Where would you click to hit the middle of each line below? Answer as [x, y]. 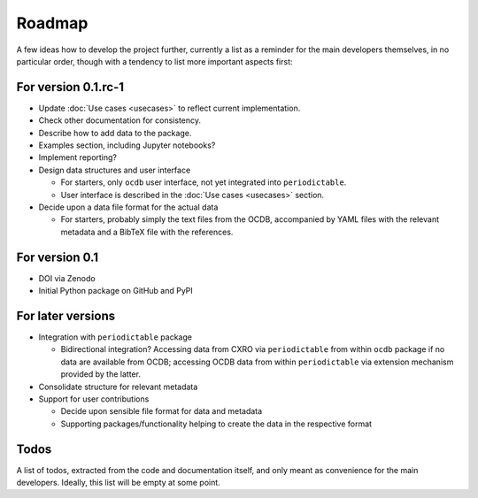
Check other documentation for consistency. [120, 120]
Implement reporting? [78, 157]
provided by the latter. [101, 374]
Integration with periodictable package [115, 337]
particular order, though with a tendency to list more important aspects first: [154, 61]
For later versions [66, 315]
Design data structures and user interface [115, 170]
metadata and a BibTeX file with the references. [147, 232]
